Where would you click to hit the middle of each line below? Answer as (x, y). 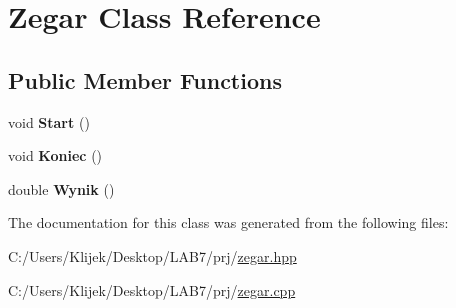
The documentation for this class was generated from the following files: (228, 222)
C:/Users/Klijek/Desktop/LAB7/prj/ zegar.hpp (152, 255)
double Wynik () (61, 188)
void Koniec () (55, 155)
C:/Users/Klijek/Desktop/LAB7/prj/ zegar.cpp (152, 289)
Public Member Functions (145, 79)
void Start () (49, 121)
